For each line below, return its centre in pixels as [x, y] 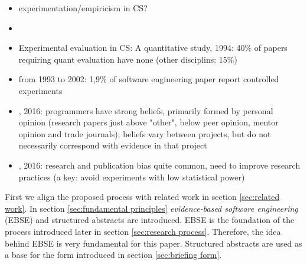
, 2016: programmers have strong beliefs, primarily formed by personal [146, 110]
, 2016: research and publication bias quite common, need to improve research [159, 165]
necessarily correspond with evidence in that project [113, 145]
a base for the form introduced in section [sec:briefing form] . [113, 255]
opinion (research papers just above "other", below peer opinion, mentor [148, 122]
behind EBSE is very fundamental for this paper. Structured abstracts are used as [153, 243]
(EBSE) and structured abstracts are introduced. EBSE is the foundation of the [150, 220]
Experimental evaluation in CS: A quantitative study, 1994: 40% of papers [153, 48]
